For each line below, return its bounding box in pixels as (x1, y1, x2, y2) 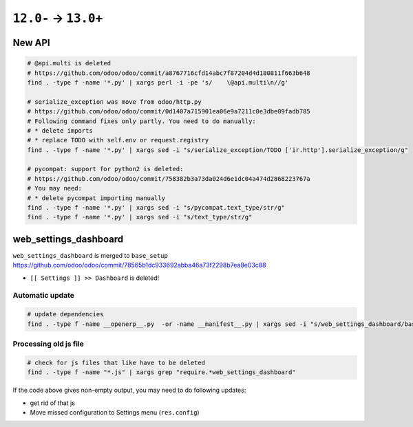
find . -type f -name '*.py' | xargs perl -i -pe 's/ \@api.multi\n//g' (27, 78, 289, 86)
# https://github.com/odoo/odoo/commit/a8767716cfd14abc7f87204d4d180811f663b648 (27, 69, 311, 77)
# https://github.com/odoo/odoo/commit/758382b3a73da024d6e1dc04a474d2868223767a (27, 175, 311, 182)
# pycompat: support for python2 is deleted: (27, 165, 184, 173)
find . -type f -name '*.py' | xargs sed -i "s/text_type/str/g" (27, 213, 253, 221)
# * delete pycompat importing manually (27, 194, 165, 202)
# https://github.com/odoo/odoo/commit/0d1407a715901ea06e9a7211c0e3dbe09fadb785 (27, 107, 311, 116)
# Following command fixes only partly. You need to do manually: (27, 117, 256, 125)
